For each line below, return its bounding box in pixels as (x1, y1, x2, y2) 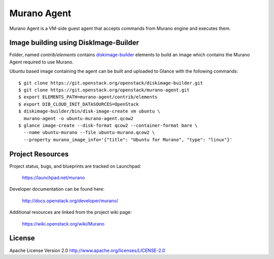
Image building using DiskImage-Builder (9, 39, 140, 47)
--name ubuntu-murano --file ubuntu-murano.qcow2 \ (23, 130, 155, 135)
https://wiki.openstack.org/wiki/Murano (22, 220, 105, 227)
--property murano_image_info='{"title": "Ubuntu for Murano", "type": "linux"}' (23, 137, 233, 142)
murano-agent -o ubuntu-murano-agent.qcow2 (23, 116, 134, 121)
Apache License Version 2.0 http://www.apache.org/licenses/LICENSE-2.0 (9, 247, 165, 253)
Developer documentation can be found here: (9, 186, 105, 192)
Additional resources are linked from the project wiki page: (9, 209, 132, 215)
